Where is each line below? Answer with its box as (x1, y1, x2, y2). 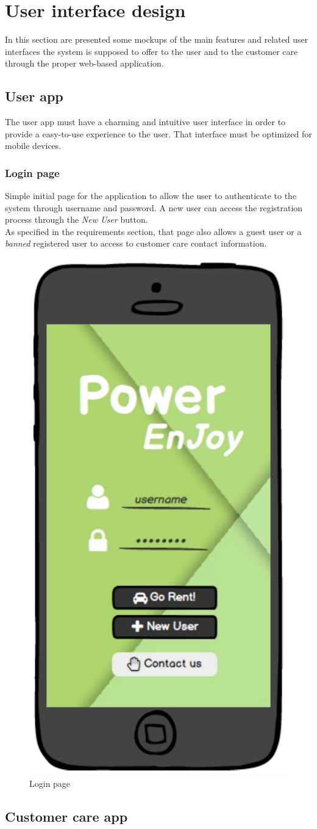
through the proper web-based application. (5, 57, 164, 70)
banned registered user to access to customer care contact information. (5, 237, 267, 250)
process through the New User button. (5, 213, 148, 226)
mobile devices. (5, 139, 62, 152)
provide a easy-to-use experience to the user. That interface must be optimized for (5, 127, 312, 140)
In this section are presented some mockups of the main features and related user (5, 33, 308, 46)
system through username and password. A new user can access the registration (5, 201, 303, 214)
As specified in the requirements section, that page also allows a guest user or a (5, 225, 302, 237)
